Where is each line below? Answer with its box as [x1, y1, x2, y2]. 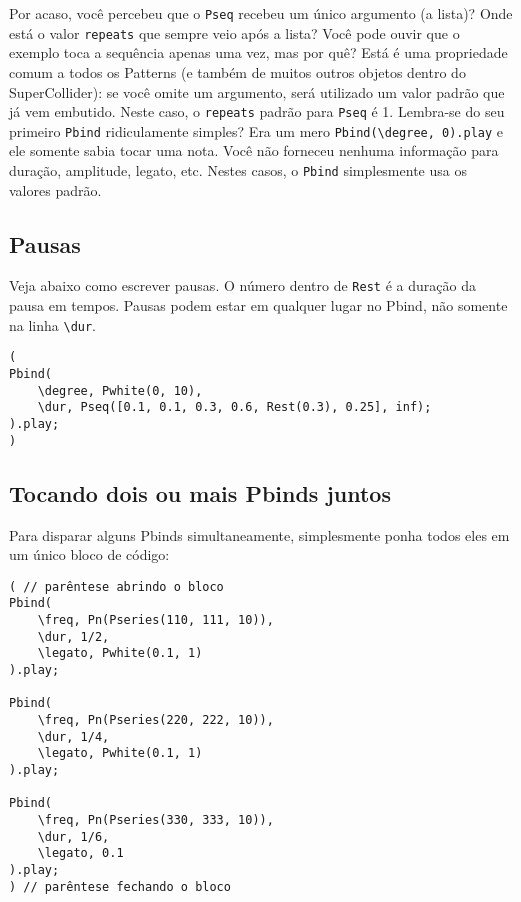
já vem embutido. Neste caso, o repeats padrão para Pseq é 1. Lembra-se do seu [9, 101, 505, 122]
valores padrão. [9, 179, 102, 200]
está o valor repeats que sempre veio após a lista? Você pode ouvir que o [9, 22, 460, 43]
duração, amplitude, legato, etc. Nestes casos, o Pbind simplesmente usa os [9, 160, 467, 180]
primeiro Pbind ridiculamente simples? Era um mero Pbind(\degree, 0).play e [9, 120, 504, 141]
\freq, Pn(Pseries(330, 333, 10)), [37, 812, 274, 827]
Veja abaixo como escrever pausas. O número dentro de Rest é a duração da [9, 275, 476, 296]
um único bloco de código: [9, 544, 170, 565]
